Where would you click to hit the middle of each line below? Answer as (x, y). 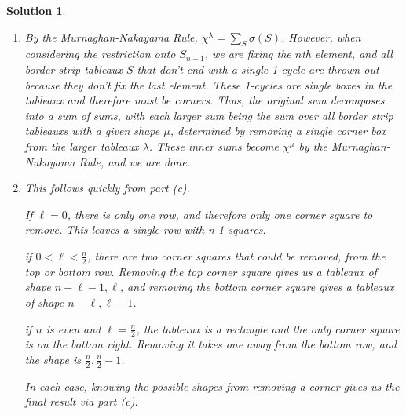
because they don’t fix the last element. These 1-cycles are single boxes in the (208, 84)
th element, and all (347, 54)
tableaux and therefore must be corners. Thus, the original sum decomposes (205, 100)
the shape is (53, 359)
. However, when (321, 36)
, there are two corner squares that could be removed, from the (236, 255)
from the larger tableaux (82, 146)
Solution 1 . (36, 10)
